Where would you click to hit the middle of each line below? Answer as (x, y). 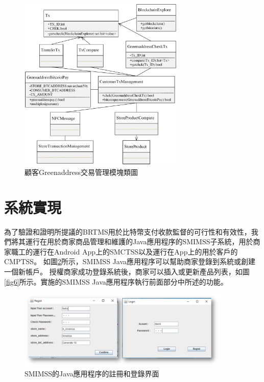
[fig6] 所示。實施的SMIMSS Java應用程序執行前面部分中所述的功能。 (116, 281)
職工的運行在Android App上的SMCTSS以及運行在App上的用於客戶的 (124, 251)
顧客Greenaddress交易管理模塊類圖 (81, 172)
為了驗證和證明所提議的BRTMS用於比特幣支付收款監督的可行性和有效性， (128, 231)
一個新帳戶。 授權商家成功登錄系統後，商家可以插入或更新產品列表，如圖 (127, 271)
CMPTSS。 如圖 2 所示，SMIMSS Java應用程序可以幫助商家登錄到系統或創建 (130, 261)
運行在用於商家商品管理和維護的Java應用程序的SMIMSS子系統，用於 (139, 241)
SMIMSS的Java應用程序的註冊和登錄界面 (92, 374)
